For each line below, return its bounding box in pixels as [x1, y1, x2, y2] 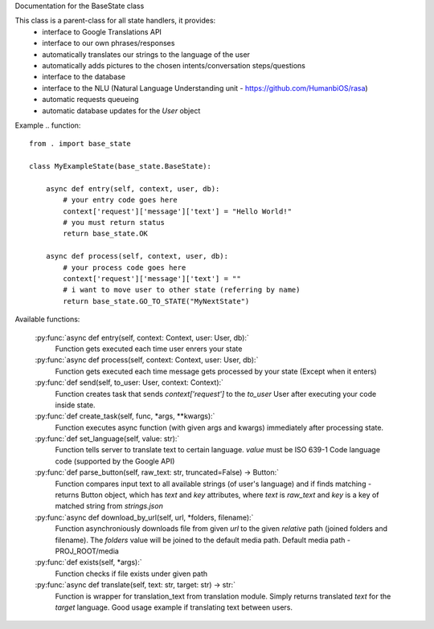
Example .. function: [14, 120, 81, 130]
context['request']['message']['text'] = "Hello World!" [63, 206, 293, 216]
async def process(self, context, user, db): [45, 251, 229, 261]
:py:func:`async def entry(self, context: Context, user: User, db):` [35, 333, 249, 342]
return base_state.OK [63, 229, 149, 239]
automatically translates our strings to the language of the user [42, 49, 251, 59]
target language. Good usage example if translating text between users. [55, 602, 293, 612]
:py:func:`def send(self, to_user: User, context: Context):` [35, 378, 224, 387]
